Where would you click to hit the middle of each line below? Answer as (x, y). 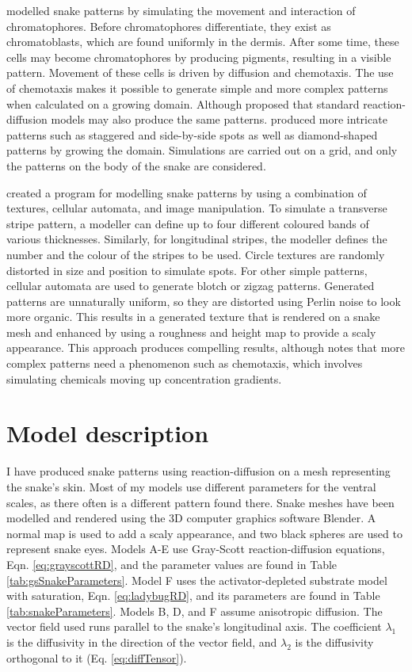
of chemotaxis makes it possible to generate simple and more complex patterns (197, 88)
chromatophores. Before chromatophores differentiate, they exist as (169, 26)
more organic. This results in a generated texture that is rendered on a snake (193, 317)
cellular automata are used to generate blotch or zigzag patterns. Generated (191, 286)
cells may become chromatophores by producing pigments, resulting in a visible (199, 57)
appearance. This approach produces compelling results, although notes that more (206, 347)
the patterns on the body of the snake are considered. (136, 165)
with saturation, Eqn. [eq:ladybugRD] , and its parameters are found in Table (193, 596)
